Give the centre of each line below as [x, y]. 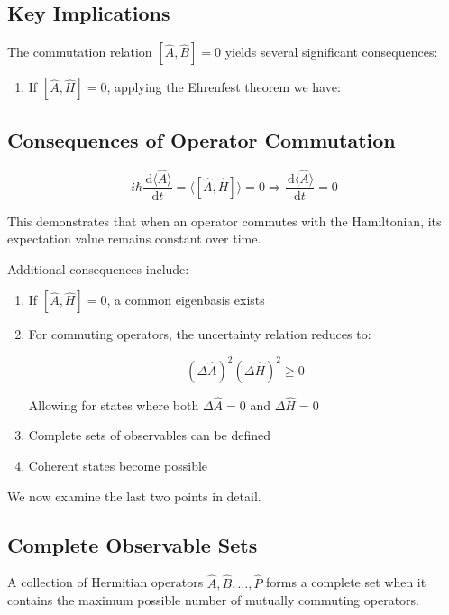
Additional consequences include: [98, 268]
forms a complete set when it [346, 582]
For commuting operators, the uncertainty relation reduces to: [200, 334]
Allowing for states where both [114, 404]
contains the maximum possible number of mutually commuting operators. [213, 600]
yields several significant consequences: [331, 52]
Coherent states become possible [118, 465]
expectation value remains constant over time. [134, 239]
